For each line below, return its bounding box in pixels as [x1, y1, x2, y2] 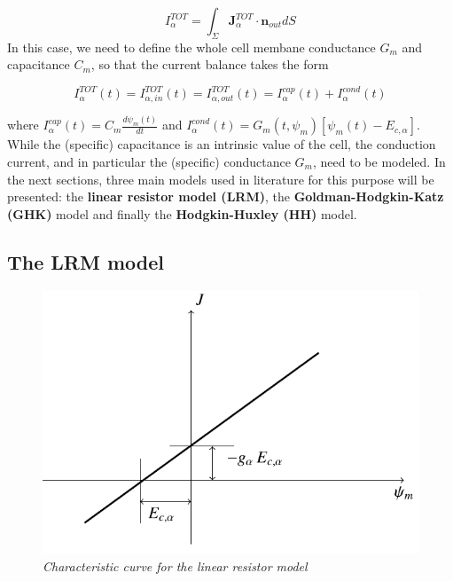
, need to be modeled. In [313, 153, 446, 171]
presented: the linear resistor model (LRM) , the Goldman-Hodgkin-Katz [7, 187, 444, 206]
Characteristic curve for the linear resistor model [43, 556, 308, 575]
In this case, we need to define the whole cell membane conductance [7, 37, 376, 56]
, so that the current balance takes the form [90, 55, 329, 74]
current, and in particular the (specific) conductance [7, 153, 291, 171]
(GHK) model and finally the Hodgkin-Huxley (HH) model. [7, 204, 357, 223]
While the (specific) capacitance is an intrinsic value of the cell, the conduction [7, 135, 436, 153]
